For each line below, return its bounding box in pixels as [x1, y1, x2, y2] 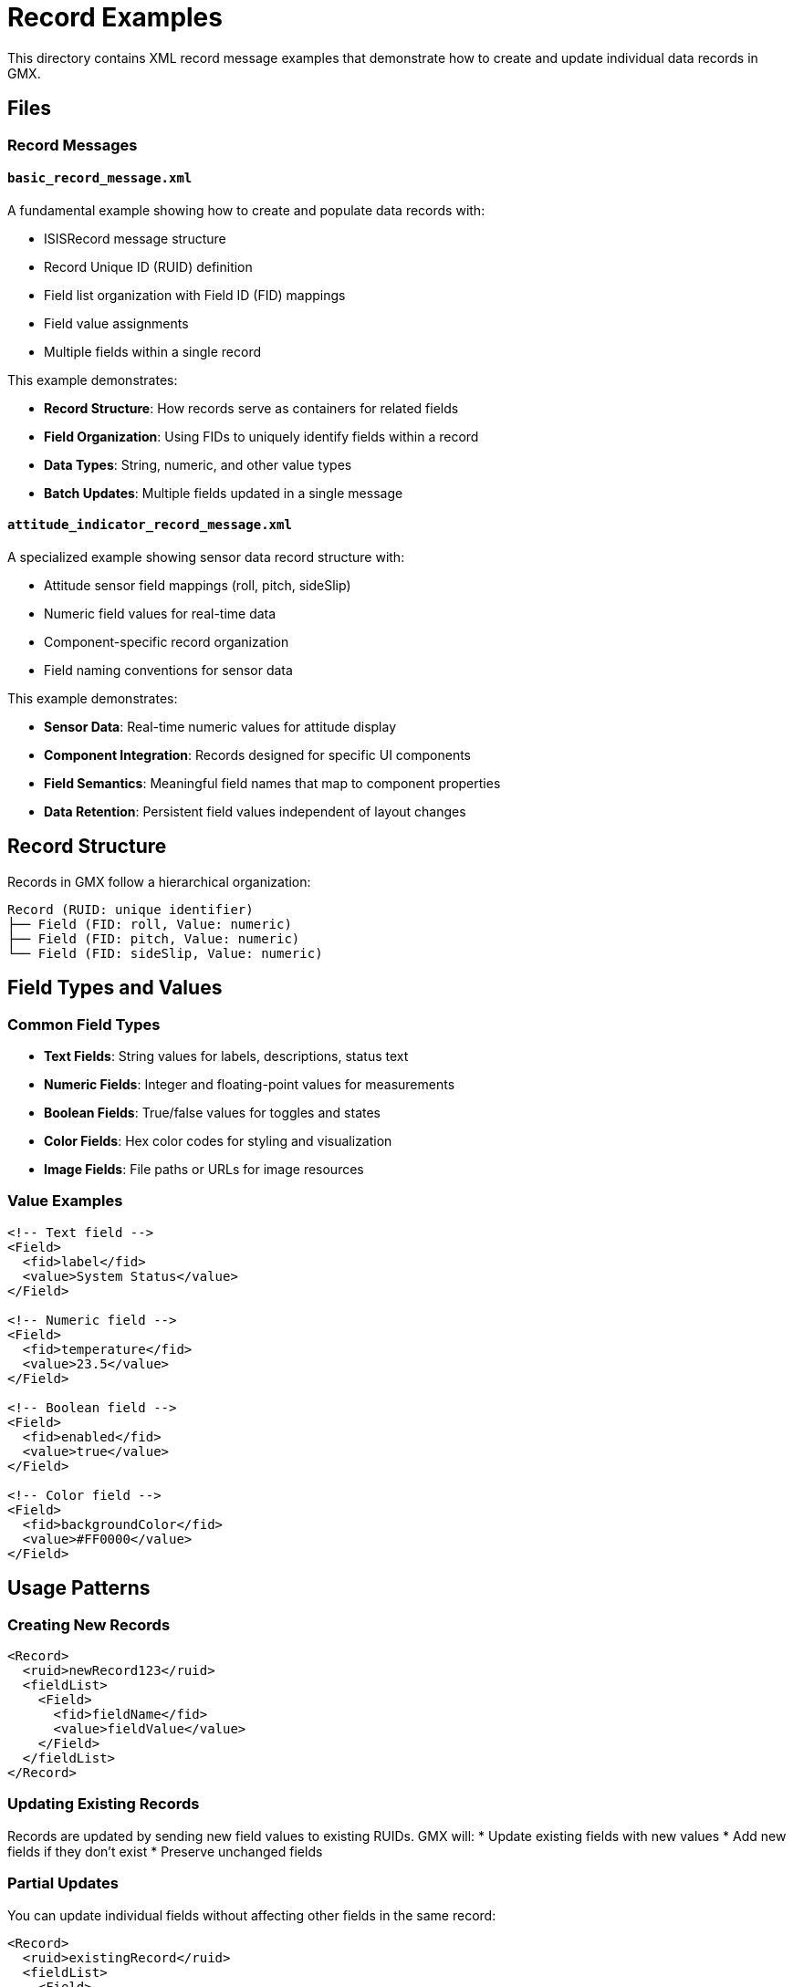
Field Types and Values [7, 976, 223, 1000]
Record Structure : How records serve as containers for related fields [44, 400, 459, 416]
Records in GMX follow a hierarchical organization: [7, 873, 311, 889]
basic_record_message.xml [7, 171, 193, 186]
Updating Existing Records [7, 1795, 200, 1814]
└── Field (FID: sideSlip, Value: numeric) [7, 945, 323, 961]
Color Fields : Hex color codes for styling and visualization [44, 1133, 392, 1150]
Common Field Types [7, 1014, 161, 1034]
